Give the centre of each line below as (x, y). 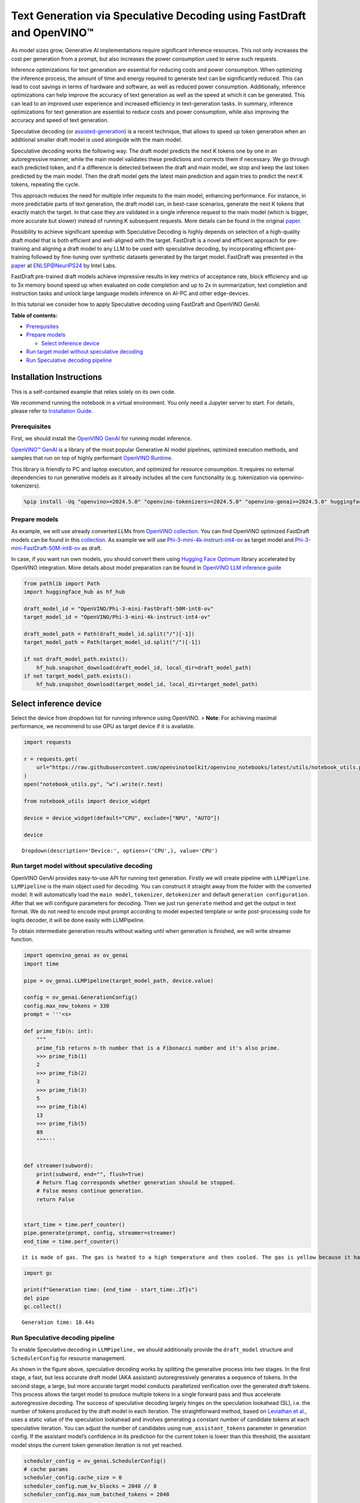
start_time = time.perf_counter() (74, 1224)
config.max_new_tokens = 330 (67, 1006)
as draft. (91, 548)
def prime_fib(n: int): (59, 1031)
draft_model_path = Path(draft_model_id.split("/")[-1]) (109, 634)
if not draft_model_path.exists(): (76, 659)
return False (55, 1199)
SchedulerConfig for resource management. (68, 1358)
